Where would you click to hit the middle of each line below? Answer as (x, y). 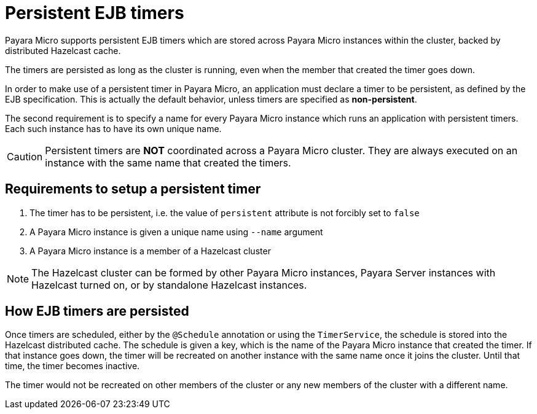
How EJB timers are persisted (97, 311)
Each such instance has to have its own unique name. (113, 128)
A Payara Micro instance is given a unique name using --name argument (176, 232)
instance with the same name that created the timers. (168, 162)
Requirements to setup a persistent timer (133, 189)
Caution (25, 156)
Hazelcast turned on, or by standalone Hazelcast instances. (169, 285)
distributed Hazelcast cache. (63, 50)
